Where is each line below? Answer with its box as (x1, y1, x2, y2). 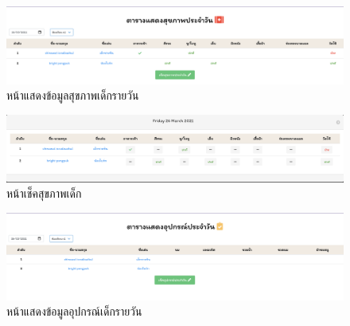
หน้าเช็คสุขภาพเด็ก (6, 185, 82, 202)
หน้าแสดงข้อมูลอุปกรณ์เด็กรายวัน (6, 303, 142, 320)
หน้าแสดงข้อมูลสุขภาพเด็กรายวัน (6, 87, 139, 104)
